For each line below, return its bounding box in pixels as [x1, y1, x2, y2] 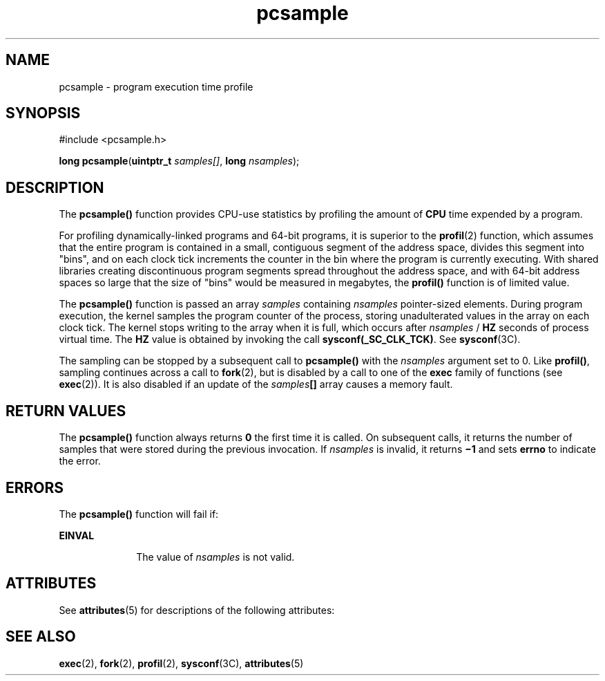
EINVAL [59, 529, 95, 541]
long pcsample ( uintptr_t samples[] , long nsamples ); [59, 155, 300, 167]
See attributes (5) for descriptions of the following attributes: [59, 604, 335, 616]
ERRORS [6, 478, 64, 496]
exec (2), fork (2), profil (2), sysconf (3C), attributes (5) [59, 657, 304, 669]
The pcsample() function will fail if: [59, 507, 219, 520]
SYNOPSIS [6, 104, 81, 122]
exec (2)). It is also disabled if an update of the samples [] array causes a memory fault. [59, 378, 453, 391]
